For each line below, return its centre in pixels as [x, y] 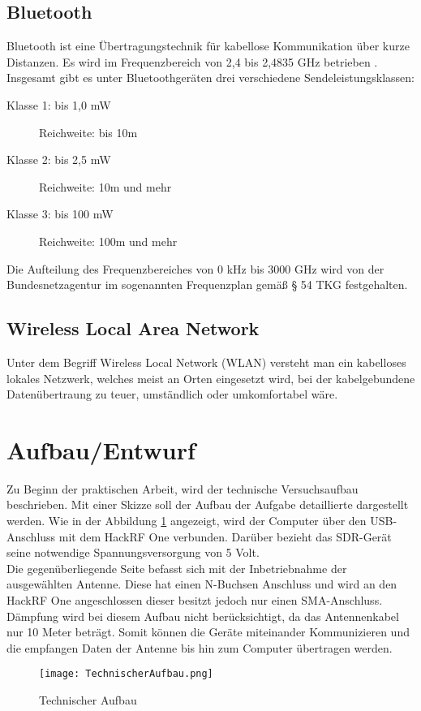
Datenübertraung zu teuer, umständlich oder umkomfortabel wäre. [172, 394]
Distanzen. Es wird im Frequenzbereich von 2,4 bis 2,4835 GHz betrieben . [192, 61]
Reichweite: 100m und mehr [108, 241]
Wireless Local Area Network [133, 328]
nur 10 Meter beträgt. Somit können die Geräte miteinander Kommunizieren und [208, 632]
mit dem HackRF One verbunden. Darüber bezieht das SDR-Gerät [225, 536]
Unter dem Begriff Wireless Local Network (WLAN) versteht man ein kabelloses [206, 362]
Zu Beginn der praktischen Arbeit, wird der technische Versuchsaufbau [183, 488]
